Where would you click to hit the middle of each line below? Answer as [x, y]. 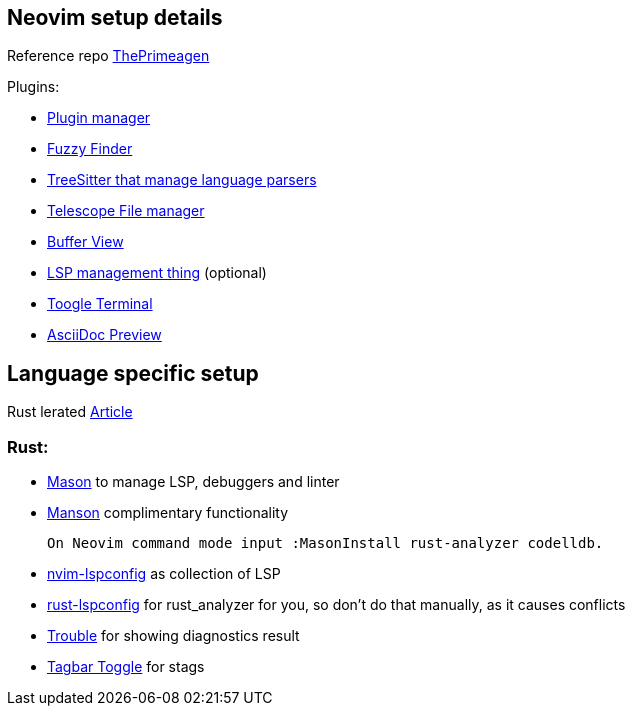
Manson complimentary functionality [168, 513]
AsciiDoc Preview [104, 335]
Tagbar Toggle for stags [126, 667]
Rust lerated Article [70, 412]
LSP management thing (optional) [157, 273]
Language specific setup [133, 373]
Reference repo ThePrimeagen [108, 56]
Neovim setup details [115, 17]
